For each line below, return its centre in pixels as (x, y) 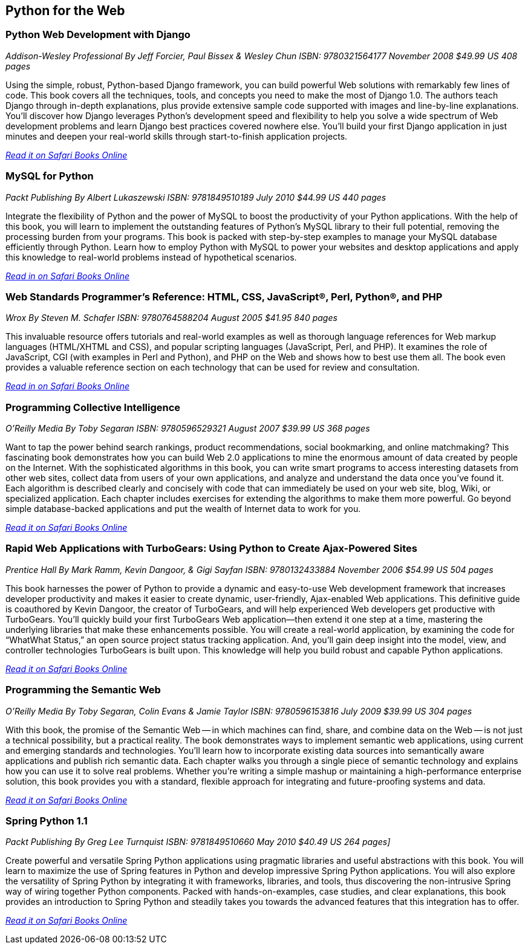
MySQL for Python (50, 176)
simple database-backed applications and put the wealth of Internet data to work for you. (183, 509)
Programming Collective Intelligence (93, 407)
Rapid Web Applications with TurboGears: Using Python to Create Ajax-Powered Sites (211, 549)
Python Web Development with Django (98, 35)
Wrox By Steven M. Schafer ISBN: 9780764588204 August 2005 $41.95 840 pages (171, 318)
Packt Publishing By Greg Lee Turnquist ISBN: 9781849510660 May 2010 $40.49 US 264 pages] (198, 842)
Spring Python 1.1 (47, 821)
